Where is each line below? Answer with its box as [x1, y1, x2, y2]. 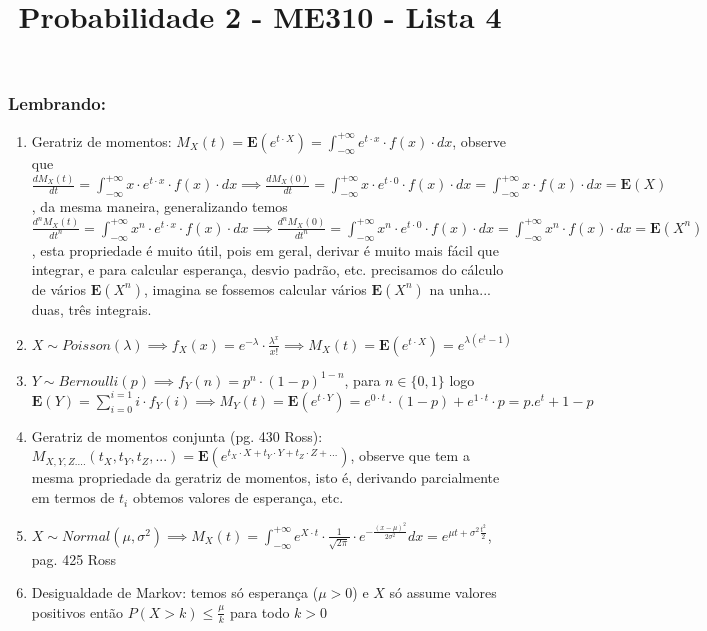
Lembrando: [8, 91, 106, 116]
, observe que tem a [350, 445, 470, 466]
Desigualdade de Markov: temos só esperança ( [31, 582, 319, 603]
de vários [31, 278, 86, 299]
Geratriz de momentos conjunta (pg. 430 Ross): [31, 425, 323, 446]
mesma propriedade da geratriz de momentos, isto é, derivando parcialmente [31, 467, 500, 488]
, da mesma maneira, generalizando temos [31, 196, 288, 217]
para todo [229, 601, 290, 622]
